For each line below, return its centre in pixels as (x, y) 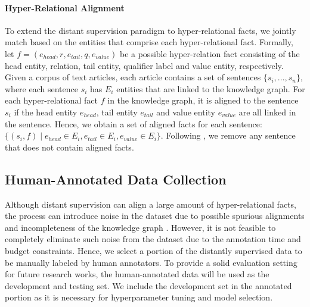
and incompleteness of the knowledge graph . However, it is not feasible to (140, 227)
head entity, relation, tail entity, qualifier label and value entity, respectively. (144, 65)
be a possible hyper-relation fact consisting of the (210, 53)
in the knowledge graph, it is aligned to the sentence (203, 100)
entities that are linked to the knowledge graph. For (211, 88)
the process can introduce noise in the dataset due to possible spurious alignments (155, 216)
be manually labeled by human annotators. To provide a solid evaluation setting (151, 262)
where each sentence (41, 88)
